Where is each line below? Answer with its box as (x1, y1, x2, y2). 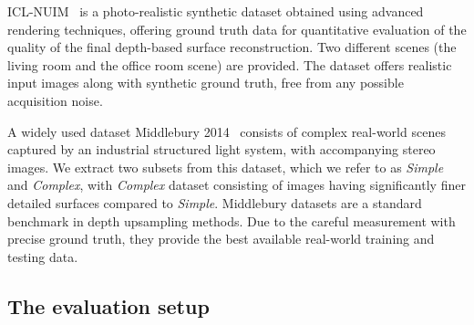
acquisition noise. (7, 90, 103, 110)
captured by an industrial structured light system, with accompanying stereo (7, 140, 436, 159)
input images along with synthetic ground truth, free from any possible (7, 73, 404, 92)
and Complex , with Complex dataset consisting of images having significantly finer (7, 175, 466, 194)
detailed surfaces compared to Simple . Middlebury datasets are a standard (7, 193, 422, 212)
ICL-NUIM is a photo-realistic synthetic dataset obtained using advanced (7, 2, 424, 20)
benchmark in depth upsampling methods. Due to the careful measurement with (7, 211, 456, 230)
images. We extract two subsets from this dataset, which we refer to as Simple (7, 157, 444, 176)
